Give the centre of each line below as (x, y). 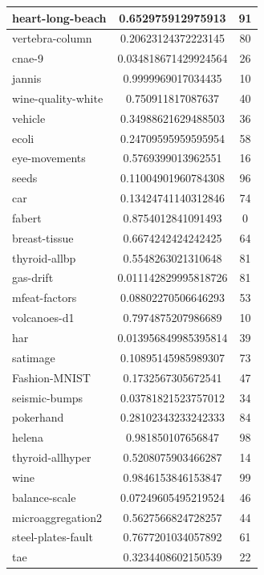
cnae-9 (28, 58)
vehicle (29, 118)
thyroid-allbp (44, 257)
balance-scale (44, 497)
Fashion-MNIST (51, 377)
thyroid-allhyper (52, 457)
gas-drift (33, 277)
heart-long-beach (59, 17)
